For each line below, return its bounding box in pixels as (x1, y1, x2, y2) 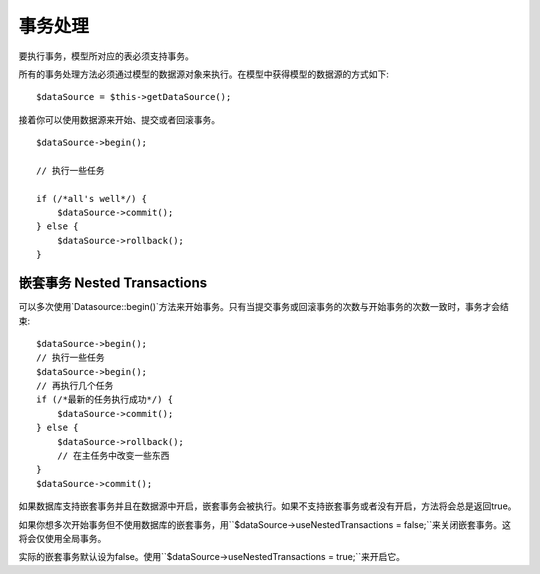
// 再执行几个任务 (36, 380, 114, 392)
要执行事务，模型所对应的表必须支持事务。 (18, 50, 194, 62)
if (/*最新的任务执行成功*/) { (36, 394, 174, 405)
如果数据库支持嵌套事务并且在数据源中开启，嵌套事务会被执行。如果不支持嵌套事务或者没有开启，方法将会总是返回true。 (18, 500, 517, 512)
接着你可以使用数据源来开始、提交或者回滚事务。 (18, 113, 220, 125)
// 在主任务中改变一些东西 (56, 450, 170, 462)
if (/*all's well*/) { (36, 193, 148, 204)
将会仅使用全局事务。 (18, 533, 107, 544)
